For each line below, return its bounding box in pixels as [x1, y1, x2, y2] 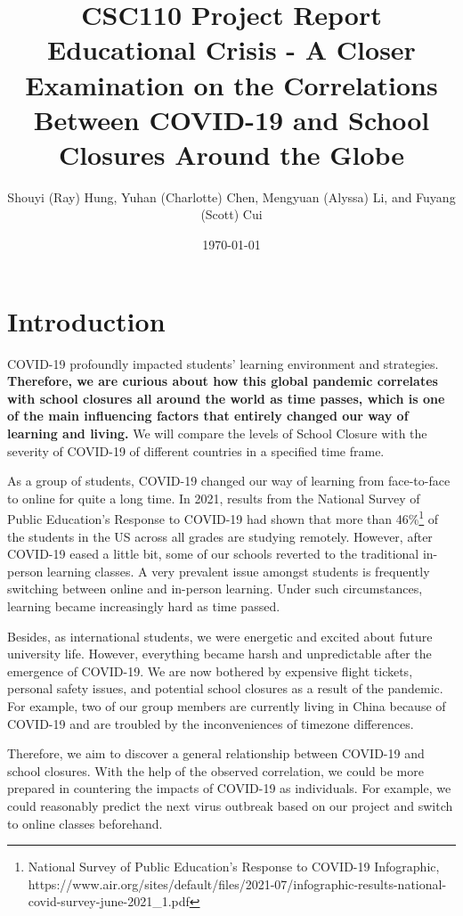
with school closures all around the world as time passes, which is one [7, 388, 445, 407]
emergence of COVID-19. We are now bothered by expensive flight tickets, [7, 661, 413, 680]
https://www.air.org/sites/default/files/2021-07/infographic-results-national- [28, 874, 447, 893]
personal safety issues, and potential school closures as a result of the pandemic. [7, 679, 443, 698]
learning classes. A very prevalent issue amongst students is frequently [46, 561, 430, 580]
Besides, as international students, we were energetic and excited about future [7, 626, 433, 645]
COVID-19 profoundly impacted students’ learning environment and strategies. [7, 354, 439, 372]
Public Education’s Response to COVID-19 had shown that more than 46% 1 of [7, 507, 439, 528]
